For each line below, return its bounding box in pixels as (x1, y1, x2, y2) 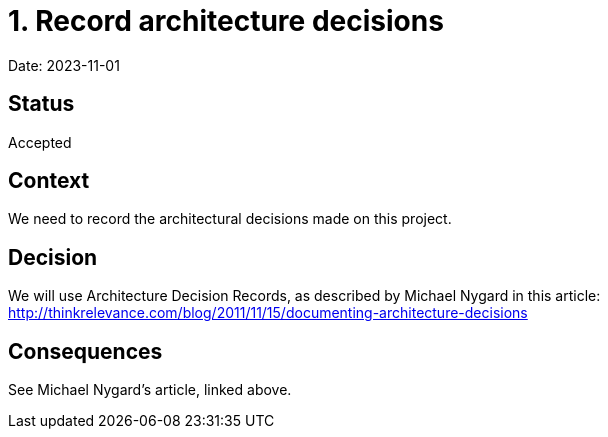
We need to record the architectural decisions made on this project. (8, 210, 452, 228)
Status (8, 91, 75, 117)
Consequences (8, 338, 163, 364)
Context (8, 168, 90, 194)
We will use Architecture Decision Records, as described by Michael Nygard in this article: (8, 287, 601, 305)
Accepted (8, 133, 72, 151)
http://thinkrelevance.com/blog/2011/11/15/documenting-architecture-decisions (8, 304, 528, 322)
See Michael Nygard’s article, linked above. (8, 381, 292, 399)
